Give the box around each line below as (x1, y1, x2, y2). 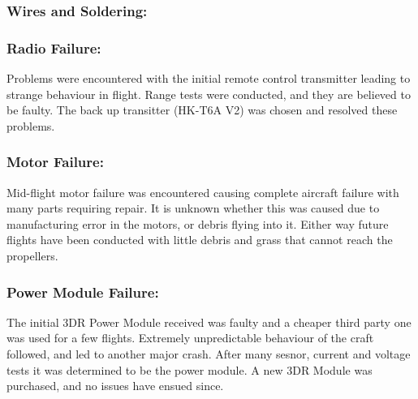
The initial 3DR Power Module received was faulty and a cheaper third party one (6, 313, 412, 330)
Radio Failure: (6, 37, 101, 58)
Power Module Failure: (6, 281, 159, 302)
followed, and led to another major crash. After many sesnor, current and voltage (6, 345, 411, 363)
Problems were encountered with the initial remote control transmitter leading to (6, 70, 411, 87)
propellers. (6, 247, 58, 264)
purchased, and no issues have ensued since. (6, 377, 224, 394)
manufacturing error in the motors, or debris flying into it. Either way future (6, 215, 389, 232)
